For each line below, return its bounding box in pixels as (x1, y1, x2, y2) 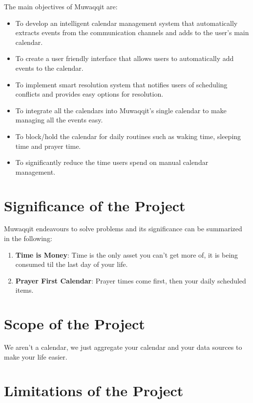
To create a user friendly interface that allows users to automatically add (15, 53, 234, 63)
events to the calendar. (15, 62, 84, 73)
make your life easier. (4, 351, 67, 362)
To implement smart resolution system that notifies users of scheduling (15, 79, 228, 89)
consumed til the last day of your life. (15, 259, 128, 269)
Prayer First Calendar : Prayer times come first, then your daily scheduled (15, 275, 246, 285)
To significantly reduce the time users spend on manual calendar (15, 157, 209, 167)
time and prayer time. (15, 141, 81, 151)
